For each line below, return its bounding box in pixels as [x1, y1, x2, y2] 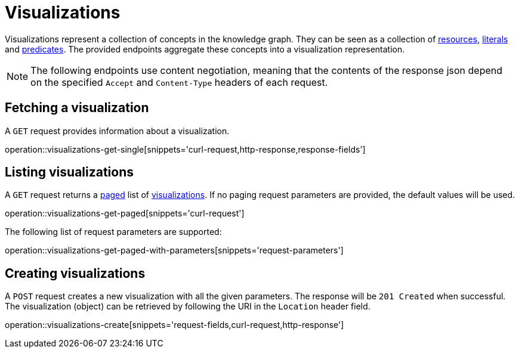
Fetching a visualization [5, 100, 149, 116]
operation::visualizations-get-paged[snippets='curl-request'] [5, 208, 245, 219]
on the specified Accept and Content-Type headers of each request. [30, 76, 328, 88]
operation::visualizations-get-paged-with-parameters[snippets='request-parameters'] [5, 245, 344, 256]
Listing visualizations [5, 165, 134, 180]
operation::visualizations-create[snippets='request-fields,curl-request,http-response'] [5, 320, 344, 330]
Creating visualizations [5, 265, 146, 281]
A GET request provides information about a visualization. [5, 125, 230, 136]
